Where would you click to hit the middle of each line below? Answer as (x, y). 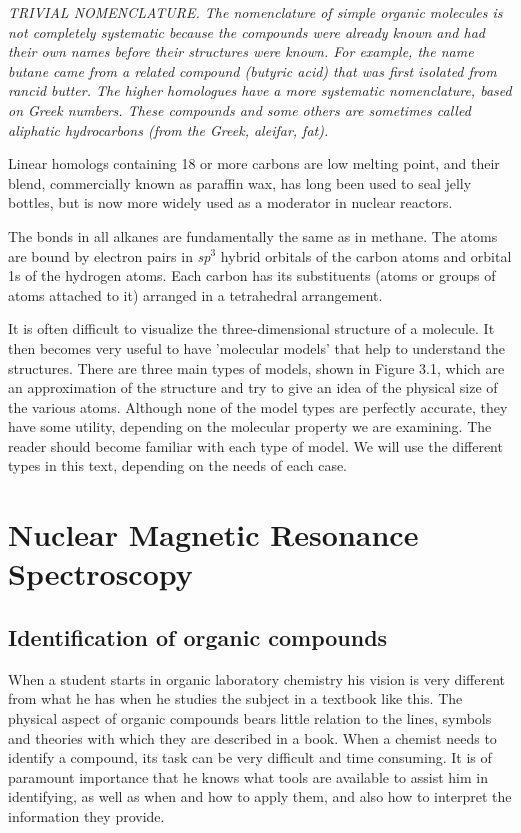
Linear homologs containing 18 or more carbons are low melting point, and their (254, 163)
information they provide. (86, 815)
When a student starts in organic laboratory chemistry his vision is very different (257, 678)
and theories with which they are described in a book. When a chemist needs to (252, 737)
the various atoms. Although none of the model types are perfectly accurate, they (258, 406)
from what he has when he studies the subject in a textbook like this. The (235, 698)
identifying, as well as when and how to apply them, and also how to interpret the (260, 796)
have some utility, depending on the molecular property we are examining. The (250, 426)
